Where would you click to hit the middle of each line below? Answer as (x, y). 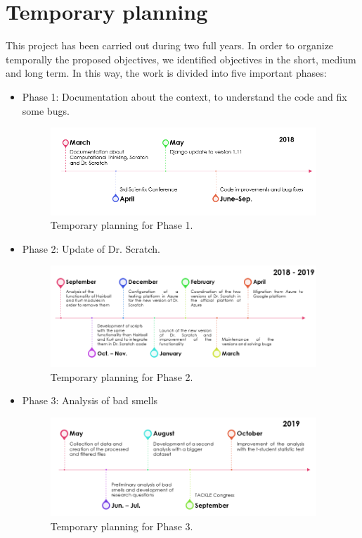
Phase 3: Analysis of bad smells (90, 400)
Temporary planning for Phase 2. (122, 376)
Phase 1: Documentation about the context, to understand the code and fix (185, 96)
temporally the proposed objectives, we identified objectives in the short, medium (181, 59)
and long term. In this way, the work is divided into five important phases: (166, 73)
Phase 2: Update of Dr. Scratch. (91, 248)
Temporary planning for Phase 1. (122, 225)
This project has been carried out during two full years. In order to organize (170, 45)
